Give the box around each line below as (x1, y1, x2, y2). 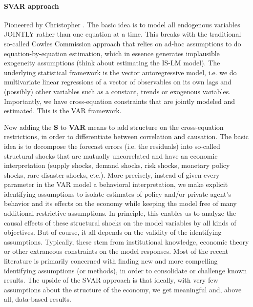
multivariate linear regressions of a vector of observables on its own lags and (4, 77, 232, 87)
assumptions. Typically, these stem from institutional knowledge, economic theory (4, 236, 249, 246)
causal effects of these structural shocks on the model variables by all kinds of (4, 217, 236, 227)
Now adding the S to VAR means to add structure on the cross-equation (4, 122, 224, 132)
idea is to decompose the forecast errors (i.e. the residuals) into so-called (4, 141, 220, 151)
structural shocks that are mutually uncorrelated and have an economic (4, 150, 218, 161)
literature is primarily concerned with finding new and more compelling (4, 256, 218, 266)
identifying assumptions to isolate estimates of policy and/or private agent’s (4, 188, 231, 199)
